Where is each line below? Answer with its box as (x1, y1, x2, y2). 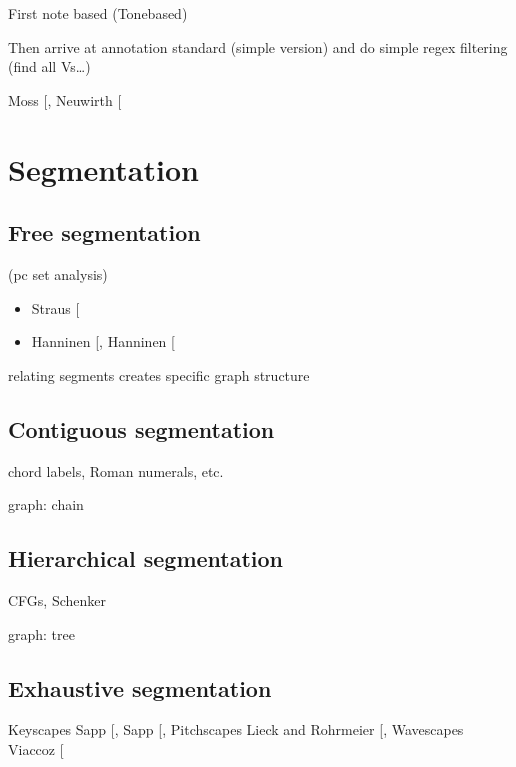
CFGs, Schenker (8, 589, 107, 610)
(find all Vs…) (8, 56, 91, 77)
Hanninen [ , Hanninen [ (31, 331, 175, 352)
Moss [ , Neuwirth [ (8, 89, 122, 110)
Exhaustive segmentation (8, 672, 272, 703)
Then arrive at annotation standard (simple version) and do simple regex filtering (8, 36, 508, 57)
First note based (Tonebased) (8, 3, 188, 23)
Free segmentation (8, 217, 201, 248)
